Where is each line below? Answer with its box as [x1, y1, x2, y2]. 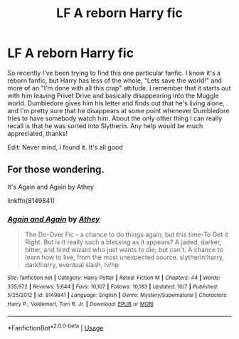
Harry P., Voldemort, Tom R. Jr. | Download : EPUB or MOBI [7, 301, 154, 308]
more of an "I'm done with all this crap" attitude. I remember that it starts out [7, 83, 231, 92]
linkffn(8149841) [7, 196, 55, 204]
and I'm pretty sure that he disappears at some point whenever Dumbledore [7, 106, 230, 115]
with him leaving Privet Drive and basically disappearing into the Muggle [7, 91, 219, 100]
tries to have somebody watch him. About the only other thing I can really [7, 114, 223, 122]
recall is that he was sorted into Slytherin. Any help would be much [7, 121, 203, 130]
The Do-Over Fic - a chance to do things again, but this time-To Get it [24, 230, 229, 239]
